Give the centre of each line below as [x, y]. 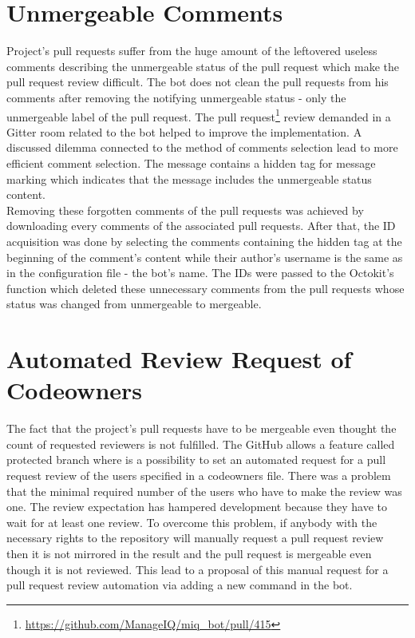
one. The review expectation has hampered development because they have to [197, 507]
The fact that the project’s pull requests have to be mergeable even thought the [202, 428]
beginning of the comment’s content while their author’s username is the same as [205, 257]
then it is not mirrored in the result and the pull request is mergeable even [189, 553]
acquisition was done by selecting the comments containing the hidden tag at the [204, 241]
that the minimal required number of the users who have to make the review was [204, 491]
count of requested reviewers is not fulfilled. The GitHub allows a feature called [201, 444]
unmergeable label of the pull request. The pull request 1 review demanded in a [199, 115]
